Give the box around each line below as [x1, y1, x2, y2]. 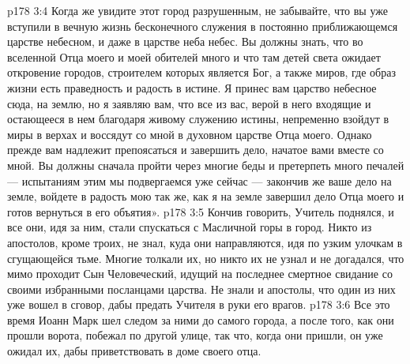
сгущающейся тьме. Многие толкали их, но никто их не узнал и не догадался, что [7, 250, 404, 266]
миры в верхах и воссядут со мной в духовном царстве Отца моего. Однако [7, 126, 372, 142]
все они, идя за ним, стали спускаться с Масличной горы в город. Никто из [7, 219, 372, 235]
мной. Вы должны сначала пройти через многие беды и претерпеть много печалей [7, 156, 404, 173]
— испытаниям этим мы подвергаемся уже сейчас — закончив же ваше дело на [7, 172, 392, 189]
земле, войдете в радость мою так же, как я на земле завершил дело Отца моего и [7, 188, 404, 205]
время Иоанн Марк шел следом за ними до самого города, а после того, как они [7, 311, 394, 328]
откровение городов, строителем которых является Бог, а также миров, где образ [7, 64, 396, 81]
